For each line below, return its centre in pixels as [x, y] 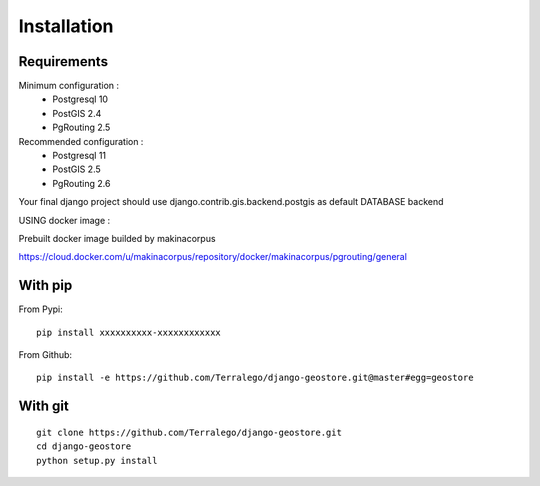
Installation [66, 26]
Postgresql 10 [80, 99]
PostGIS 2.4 [77, 113]
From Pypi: [41, 309]
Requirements [63, 61]
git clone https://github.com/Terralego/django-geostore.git [189, 432]
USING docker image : [64, 220]
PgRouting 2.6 [81, 183]
